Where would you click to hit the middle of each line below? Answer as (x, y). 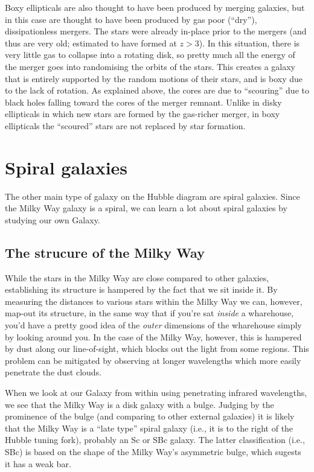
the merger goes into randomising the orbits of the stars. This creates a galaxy (150, 66)
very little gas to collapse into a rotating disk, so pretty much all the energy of (150, 55)
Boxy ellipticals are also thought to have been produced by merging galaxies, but (155, 7)
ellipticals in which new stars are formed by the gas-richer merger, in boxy (143, 114)
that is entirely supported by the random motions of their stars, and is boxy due (154, 78)
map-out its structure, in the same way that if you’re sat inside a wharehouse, (149, 313)
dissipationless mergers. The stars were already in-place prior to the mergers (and (156, 31)
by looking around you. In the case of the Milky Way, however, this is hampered (153, 336)
